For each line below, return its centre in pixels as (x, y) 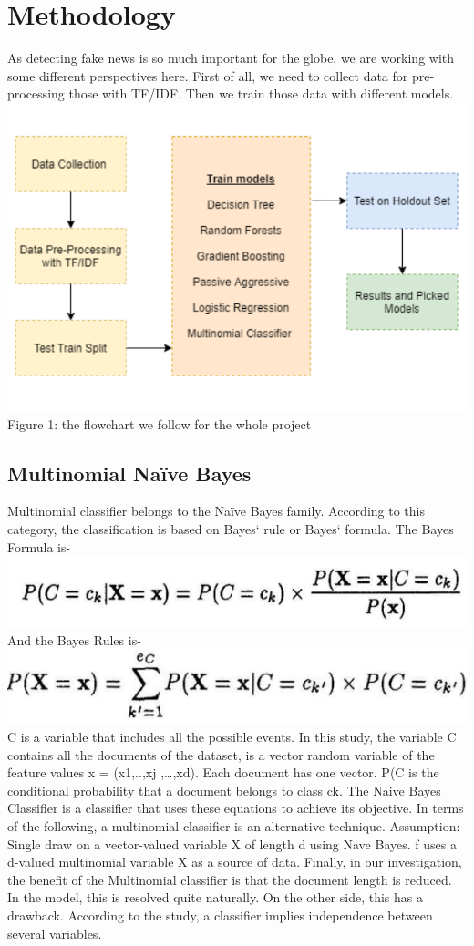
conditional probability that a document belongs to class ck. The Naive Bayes (224, 790)
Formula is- (39, 546)
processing (36, 93)
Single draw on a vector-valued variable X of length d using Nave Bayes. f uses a (232, 843)
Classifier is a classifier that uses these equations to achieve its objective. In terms (236, 808)
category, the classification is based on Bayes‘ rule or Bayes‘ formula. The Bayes (231, 529)
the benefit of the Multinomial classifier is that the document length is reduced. (230, 879)
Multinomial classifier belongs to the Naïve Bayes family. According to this (216, 511)
